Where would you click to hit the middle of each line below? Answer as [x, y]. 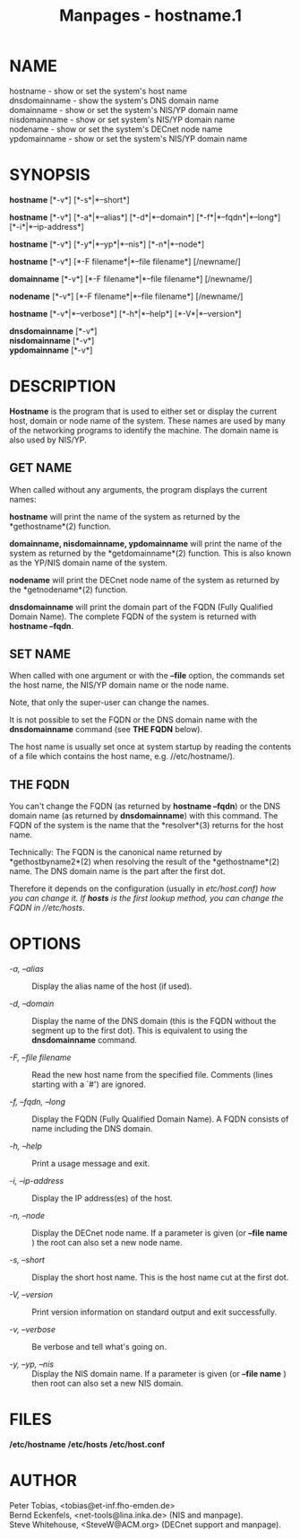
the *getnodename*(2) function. [69, 590]
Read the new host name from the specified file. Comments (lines [152, 1075]
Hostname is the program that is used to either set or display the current [143, 411]
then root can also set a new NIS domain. [107, 1384]
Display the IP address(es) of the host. [102, 1198]
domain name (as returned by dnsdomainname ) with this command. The [144, 816]
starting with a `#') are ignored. [89, 1084]
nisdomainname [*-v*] [52, 340]
